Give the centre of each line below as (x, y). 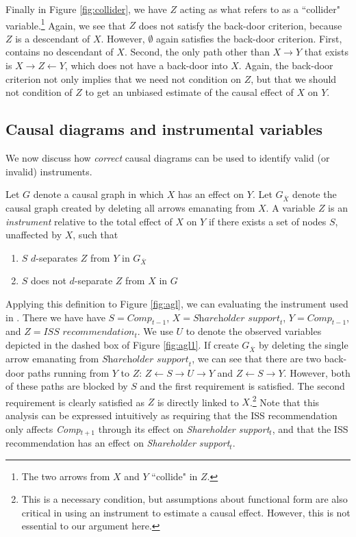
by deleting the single (303, 345)
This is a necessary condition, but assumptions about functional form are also (185, 499)
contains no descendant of (60, 52)
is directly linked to (198, 402)
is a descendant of (53, 38)
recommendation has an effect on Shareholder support (118, 443)
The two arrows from (66, 476)
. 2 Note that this (284, 401)
